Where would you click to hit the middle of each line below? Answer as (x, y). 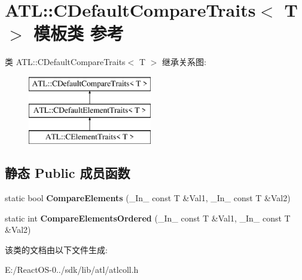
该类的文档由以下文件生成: (56, 249)
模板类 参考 (79, 33)
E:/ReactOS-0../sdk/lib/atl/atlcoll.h (72, 270)
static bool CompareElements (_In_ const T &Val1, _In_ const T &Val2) (148, 198)
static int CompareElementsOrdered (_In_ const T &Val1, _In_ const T (148, 218)
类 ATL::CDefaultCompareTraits (65, 62)
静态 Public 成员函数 (68, 173)
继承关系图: (184, 62)
